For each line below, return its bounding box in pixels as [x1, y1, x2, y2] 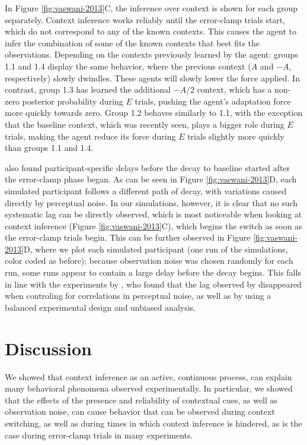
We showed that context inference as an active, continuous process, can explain [5, 370, 292, 383]
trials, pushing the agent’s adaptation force [135, 94, 291, 107]
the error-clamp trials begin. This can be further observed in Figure [5, 231, 251, 244]
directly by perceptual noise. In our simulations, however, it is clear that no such [5, 196, 298, 209]
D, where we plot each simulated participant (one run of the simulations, [23, 242, 288, 255]
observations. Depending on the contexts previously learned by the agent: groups [5, 48, 298, 61]
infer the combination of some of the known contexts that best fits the [5, 36, 260, 49]
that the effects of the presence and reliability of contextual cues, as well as [5, 393, 278, 406]
